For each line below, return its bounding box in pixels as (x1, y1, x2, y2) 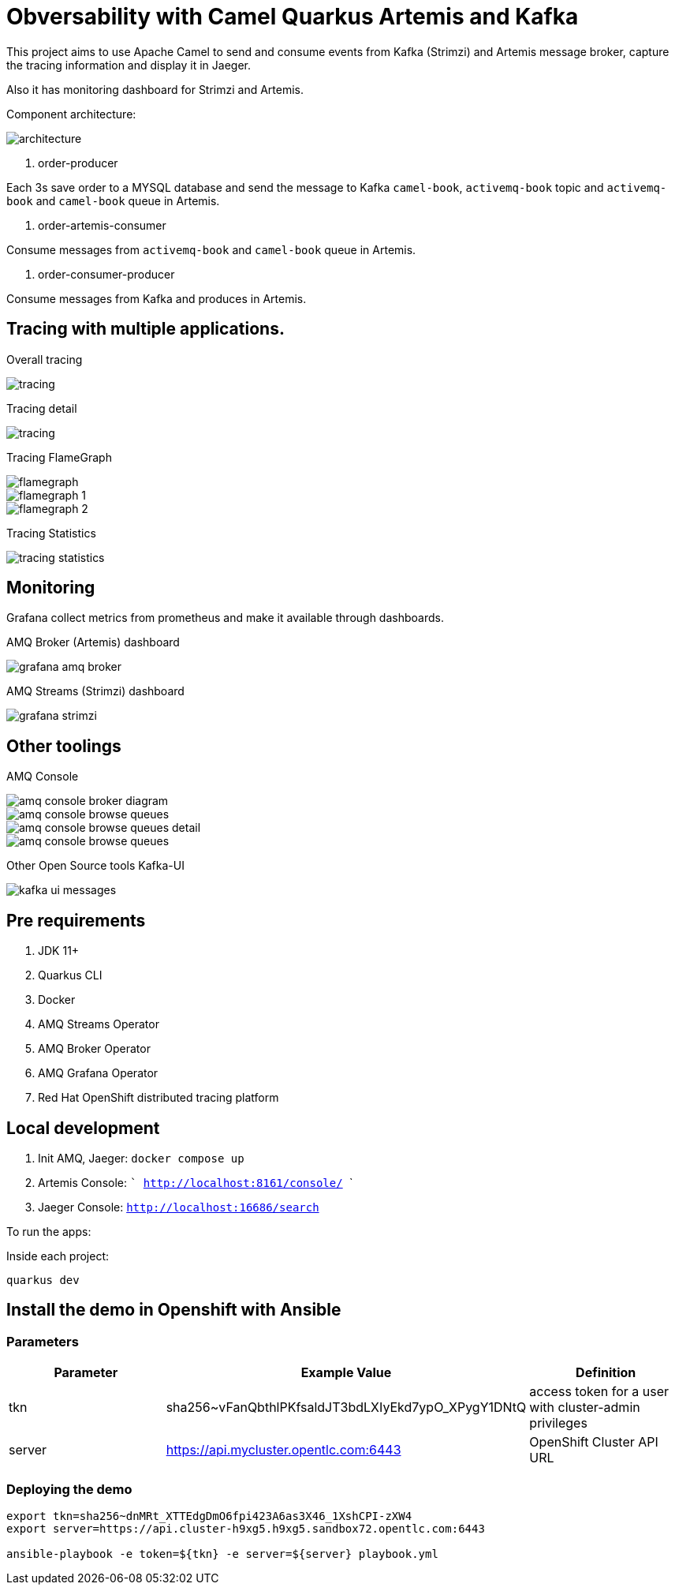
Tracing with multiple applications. (6, 319, 285, 339)
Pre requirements (6, 910, 146, 930)
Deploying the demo (6, 1481, 132, 1497)
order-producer (38, 155, 118, 170)
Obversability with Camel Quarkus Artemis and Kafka (6, 3, 579, 30)
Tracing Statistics (6, 526, 96, 540)
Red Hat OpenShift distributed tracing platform (38, 1091, 279, 1105)
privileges (529, 1415, 587, 1432)
